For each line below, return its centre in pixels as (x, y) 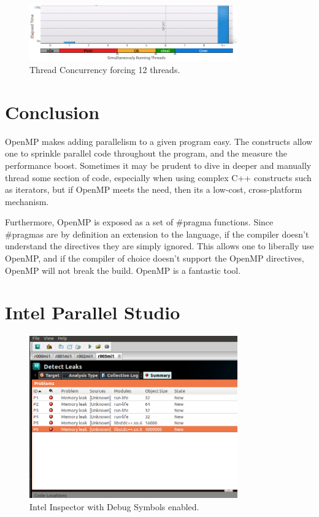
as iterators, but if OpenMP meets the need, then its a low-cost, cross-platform (154, 189)
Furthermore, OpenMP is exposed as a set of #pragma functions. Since (139, 222)
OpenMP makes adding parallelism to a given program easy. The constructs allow (159, 141)
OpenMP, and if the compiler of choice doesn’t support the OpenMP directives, (155, 258)
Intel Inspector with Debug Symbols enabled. (114, 506)
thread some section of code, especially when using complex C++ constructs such (158, 177)
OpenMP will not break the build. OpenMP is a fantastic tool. (123, 270)
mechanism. (27, 201)
